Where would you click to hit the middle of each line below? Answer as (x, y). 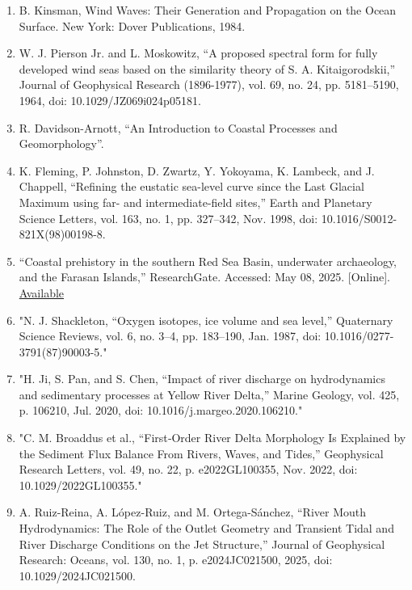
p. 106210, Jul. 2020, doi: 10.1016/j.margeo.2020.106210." (161, 410)
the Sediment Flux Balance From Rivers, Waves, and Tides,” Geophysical (201, 453)
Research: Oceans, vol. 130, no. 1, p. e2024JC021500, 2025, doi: (176, 560)
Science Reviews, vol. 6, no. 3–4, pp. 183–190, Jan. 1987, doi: (170, 336)
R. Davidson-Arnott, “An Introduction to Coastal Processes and (178, 127)
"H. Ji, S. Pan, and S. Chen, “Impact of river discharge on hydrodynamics (202, 379)
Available (42, 292)
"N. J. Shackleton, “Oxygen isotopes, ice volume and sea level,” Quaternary (206, 320)
